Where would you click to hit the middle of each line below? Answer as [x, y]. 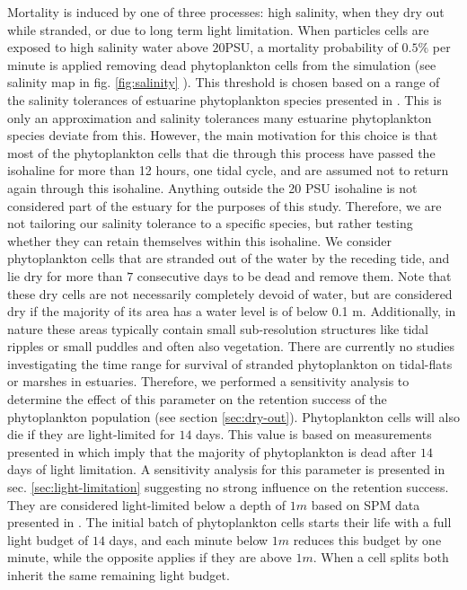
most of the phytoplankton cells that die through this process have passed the [221, 152]
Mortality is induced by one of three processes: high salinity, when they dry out [226, 12]
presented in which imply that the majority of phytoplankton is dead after [212, 451]
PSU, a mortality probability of [311, 47]
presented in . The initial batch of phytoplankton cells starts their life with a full [229, 522]
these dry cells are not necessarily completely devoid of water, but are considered [230, 293]
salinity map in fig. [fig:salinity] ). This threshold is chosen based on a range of [224, 82]
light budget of [48, 539]
